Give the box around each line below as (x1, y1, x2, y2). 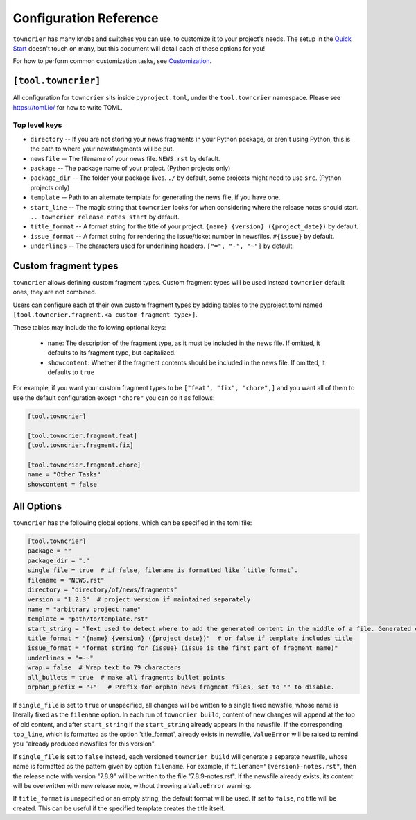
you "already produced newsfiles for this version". (12, 739, 156, 748)
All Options (12, 501, 62, 512)
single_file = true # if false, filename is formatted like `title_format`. (27, 567, 298, 574)
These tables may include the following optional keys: (12, 323, 166, 331)
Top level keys (12, 120, 62, 130)
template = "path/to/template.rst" (27, 615, 148, 623)
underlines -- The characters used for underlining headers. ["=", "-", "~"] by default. (30, 242, 295, 250)
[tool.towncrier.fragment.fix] (27, 442, 135, 449)
